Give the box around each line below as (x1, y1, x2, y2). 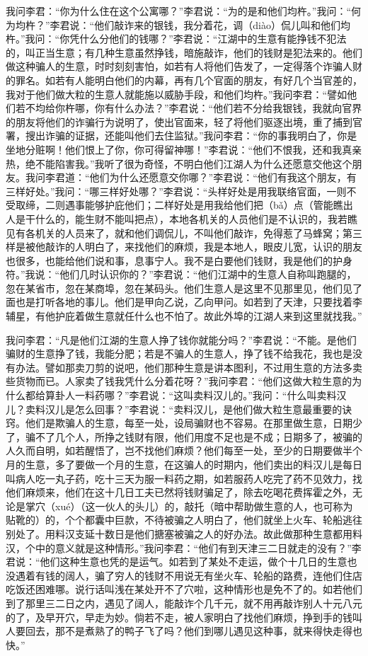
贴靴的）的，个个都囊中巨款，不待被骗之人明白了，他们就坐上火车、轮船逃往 (6, 512, 362, 527)
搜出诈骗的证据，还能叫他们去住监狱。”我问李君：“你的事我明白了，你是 (25, 128, 357, 143)
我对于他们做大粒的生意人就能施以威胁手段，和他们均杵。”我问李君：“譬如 (6, 86, 347, 101)
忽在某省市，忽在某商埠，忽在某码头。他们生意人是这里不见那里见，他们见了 (6, 280, 362, 295)
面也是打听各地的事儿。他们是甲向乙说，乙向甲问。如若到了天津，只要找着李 (6, 294, 362, 309)
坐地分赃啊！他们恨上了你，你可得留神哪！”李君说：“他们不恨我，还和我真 (6, 142, 352, 156)
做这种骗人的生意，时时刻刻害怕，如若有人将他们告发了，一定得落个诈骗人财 (6, 59, 362, 74)
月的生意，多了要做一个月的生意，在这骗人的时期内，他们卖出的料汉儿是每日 (6, 457, 362, 471)
